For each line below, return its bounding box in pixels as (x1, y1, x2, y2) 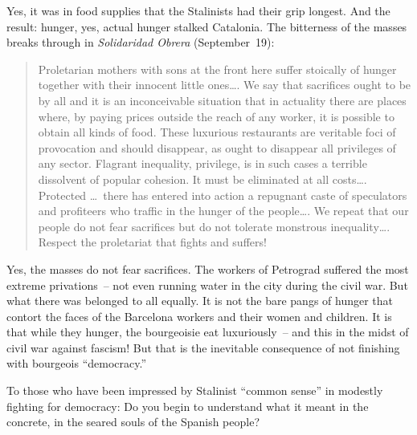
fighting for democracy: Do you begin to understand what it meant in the (6, 397, 369, 414)
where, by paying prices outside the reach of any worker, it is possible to (38, 108, 395, 124)
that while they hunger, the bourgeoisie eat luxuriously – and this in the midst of (6, 323, 409, 340)
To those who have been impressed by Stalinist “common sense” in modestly (6, 382, 383, 399)
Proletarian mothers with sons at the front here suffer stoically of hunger (38, 60, 397, 77)
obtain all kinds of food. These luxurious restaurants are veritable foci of (38, 124, 396, 140)
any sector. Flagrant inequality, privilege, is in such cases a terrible (38, 155, 367, 172)
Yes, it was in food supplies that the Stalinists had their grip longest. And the (6, 2, 390, 18)
